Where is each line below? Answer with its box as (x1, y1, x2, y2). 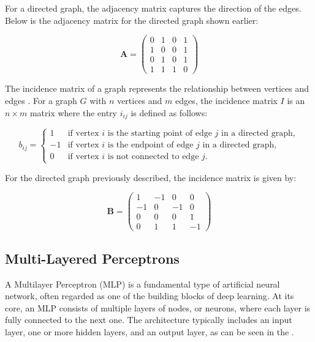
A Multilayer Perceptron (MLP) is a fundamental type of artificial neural (5, 277, 280, 290)
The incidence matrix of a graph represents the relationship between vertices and (5, 82, 309, 95)
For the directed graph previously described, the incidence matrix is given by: (5, 171, 297, 184)
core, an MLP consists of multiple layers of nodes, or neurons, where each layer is (5, 301, 311, 314)
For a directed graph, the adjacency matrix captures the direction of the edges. (5, 2, 302, 14)
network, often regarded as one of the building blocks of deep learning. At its (5, 289, 294, 302)
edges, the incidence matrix (175, 94, 278, 106)
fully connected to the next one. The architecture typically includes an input (5, 313, 292, 326)
